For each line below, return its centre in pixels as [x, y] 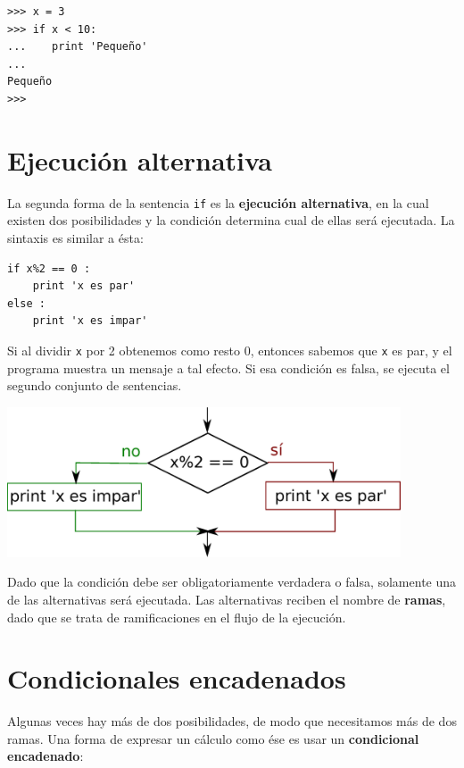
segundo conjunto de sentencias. [95, 385]
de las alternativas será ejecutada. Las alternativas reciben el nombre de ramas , [227, 599]
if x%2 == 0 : [49, 268]
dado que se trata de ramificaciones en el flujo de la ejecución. [177, 617]
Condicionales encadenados [177, 678]
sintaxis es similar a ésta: [75, 237]
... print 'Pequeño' [78, 47]
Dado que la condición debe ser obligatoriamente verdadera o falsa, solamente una [232, 582]
